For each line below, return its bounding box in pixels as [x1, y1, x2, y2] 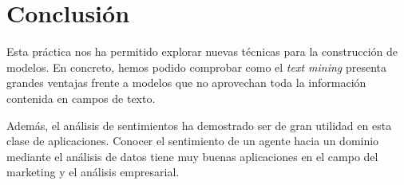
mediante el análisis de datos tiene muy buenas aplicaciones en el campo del [6, 148, 378, 164]
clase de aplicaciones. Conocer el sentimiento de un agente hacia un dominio [6, 132, 379, 149]
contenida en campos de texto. [6, 89, 156, 106]
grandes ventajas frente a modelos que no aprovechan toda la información [6, 74, 366, 91]
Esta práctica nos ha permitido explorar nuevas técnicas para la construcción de [6, 43, 398, 60]
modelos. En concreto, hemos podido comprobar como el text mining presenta [6, 58, 387, 75]
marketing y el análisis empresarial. [6, 163, 180, 180]
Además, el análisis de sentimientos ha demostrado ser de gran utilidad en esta [6, 116, 392, 133]
